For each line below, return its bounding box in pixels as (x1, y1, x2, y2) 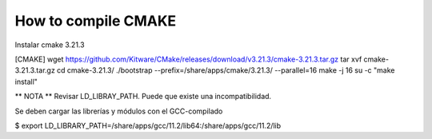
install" (14, 77, 38, 86)
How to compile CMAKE (14, 12, 177, 30)
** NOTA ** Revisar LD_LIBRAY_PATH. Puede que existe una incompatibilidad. (14, 92, 272, 101)
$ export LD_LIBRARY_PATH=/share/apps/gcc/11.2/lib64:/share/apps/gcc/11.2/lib (14, 121, 282, 130)
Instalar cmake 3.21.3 (14, 40, 85, 50)
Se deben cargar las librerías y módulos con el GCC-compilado (14, 106, 223, 116)
